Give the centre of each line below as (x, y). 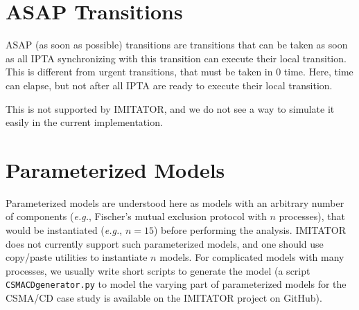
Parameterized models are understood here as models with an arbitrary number (175, 202)
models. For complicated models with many (252, 257)
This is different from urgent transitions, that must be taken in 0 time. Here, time (179, 72)
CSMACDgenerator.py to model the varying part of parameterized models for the (176, 284)
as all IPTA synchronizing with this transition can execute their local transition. (176, 58)
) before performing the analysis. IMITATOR (249, 230)
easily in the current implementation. (84, 122)
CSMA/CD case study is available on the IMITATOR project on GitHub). (164, 298)
